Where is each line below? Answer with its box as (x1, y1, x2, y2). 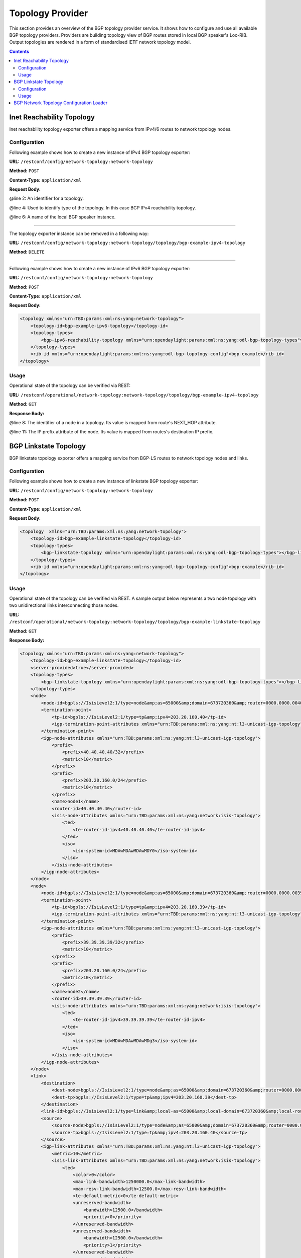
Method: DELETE (9, 249, 45, 255)
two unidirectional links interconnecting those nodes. (9, 602, 119, 608)
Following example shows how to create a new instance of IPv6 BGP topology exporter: (9, 265, 190, 271)
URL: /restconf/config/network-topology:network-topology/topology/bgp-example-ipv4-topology (9, 240, 246, 246)
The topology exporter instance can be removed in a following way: (9, 230, 149, 237)
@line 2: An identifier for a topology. (9, 195, 84, 201)
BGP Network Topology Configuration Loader (14, 100, 108, 106)
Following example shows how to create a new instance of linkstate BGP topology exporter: (9, 478, 198, 484)
